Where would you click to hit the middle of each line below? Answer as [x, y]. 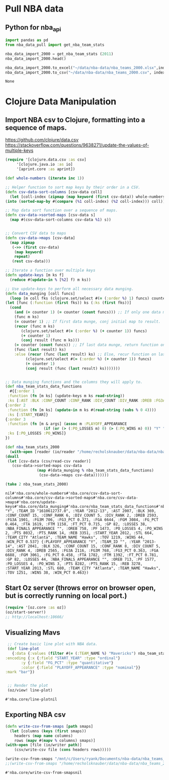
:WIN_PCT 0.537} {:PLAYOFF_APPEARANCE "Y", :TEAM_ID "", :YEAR [73, 541]
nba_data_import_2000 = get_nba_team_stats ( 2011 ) [59, 54]
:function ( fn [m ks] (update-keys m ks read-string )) [66, 396]
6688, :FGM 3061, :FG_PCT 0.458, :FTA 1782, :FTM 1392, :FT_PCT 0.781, [82, 555]
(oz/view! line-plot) [30, 690]
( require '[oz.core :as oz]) [36, 607]
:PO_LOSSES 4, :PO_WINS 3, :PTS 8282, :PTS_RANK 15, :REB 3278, [74, 564]
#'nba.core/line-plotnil [31, 699]
